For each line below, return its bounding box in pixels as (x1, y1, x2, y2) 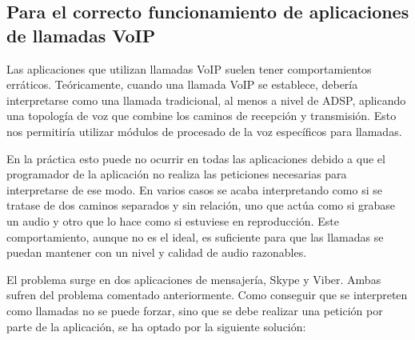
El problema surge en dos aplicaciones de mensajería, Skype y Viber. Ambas (6, 270, 381, 287)
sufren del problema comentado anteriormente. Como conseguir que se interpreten (6, 286, 408, 303)
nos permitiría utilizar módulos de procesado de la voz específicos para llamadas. (6, 122, 402, 139)
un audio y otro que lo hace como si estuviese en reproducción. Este (6, 212, 339, 229)
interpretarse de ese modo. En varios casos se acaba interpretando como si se (6, 181, 382, 198)
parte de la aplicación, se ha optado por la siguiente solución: (6, 318, 306, 334)
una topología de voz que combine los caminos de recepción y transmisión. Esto (6, 107, 397, 124)
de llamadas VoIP (6, 22, 156, 47)
